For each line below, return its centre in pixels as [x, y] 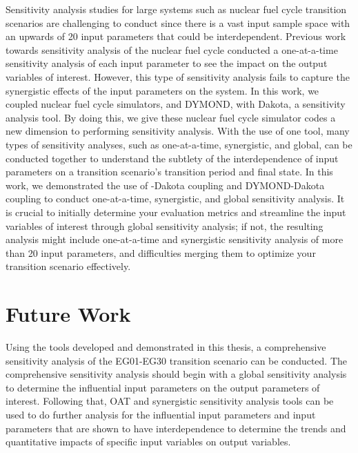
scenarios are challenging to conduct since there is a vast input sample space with [178, 22]
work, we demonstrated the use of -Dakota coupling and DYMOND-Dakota [165, 185]
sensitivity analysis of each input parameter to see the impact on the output [167, 63]
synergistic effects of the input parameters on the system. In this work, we [162, 90]
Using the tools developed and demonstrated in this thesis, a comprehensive [166, 347]
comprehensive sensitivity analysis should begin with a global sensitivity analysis [176, 374]
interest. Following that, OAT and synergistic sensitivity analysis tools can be [170, 401]
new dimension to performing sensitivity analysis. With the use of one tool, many [178, 131]
